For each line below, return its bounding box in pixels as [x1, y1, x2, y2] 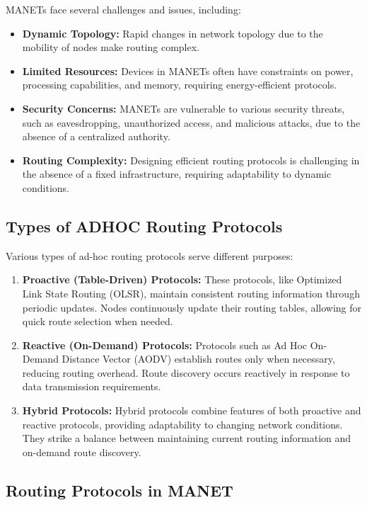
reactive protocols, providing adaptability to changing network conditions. [22, 416, 343, 431]
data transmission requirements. [22, 379, 161, 394]
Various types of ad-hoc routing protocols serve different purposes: [6, 248, 293, 263]
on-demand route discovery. [22, 444, 141, 459]
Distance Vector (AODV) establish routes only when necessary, [62, 351, 335, 366]
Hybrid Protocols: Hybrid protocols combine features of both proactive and [22, 403, 361, 418]
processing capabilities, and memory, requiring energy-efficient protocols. [22, 77, 337, 92]
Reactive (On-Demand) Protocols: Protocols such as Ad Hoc [22, 337, 308, 352]
